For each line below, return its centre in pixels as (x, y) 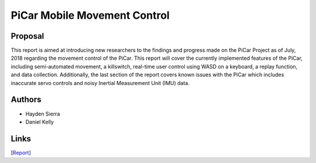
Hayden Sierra (43, 114)
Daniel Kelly (39, 122)
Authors (26, 100)
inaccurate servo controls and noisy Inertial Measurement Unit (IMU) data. (100, 83)
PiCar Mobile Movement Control (90, 15)
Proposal (28, 36)
